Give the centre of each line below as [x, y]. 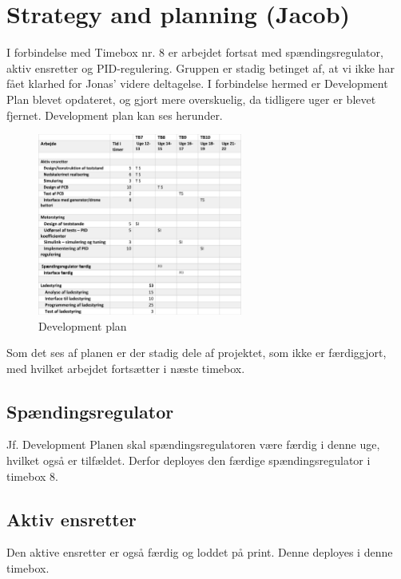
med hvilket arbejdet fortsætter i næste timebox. [126, 368]
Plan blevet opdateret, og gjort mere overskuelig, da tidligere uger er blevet [191, 99]
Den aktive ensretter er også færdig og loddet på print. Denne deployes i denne [200, 552]
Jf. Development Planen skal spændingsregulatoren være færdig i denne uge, [193, 444]
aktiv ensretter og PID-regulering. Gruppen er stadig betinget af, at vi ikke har [200, 67]
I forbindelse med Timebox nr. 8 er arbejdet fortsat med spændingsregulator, [195, 52]
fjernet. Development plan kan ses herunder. [115, 115]
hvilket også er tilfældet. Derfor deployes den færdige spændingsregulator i [189, 460]
